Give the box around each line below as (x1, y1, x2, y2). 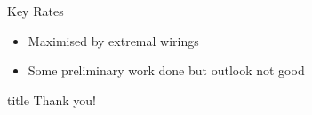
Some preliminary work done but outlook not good (28, 61, 305, 80)
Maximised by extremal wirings (28, 31, 199, 50)
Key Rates (7, 2, 64, 19)
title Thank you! (7, 90, 96, 109)
